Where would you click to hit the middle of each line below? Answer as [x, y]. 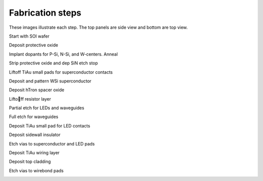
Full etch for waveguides [34, 117]
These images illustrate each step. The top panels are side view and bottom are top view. [98, 27]
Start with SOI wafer [29, 36]
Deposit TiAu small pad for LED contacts [49, 126]
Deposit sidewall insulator [35, 135]
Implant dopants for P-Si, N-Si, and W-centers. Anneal [63, 54]
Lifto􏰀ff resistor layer [30, 99]
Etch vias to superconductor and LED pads [52, 143]
